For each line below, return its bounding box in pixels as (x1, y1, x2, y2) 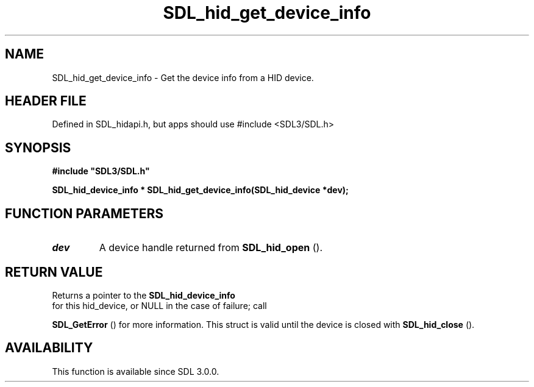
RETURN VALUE (5, 264, 103, 280)
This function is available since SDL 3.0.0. (52, 366, 219, 377)
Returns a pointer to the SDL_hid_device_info (52, 289, 235, 300)
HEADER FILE (5, 93, 87, 109)
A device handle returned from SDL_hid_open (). (99, 241, 322, 254)
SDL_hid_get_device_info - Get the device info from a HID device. (52, 72, 314, 83)
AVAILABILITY (5, 340, 93, 356)
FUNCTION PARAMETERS (5, 205, 163, 221)
